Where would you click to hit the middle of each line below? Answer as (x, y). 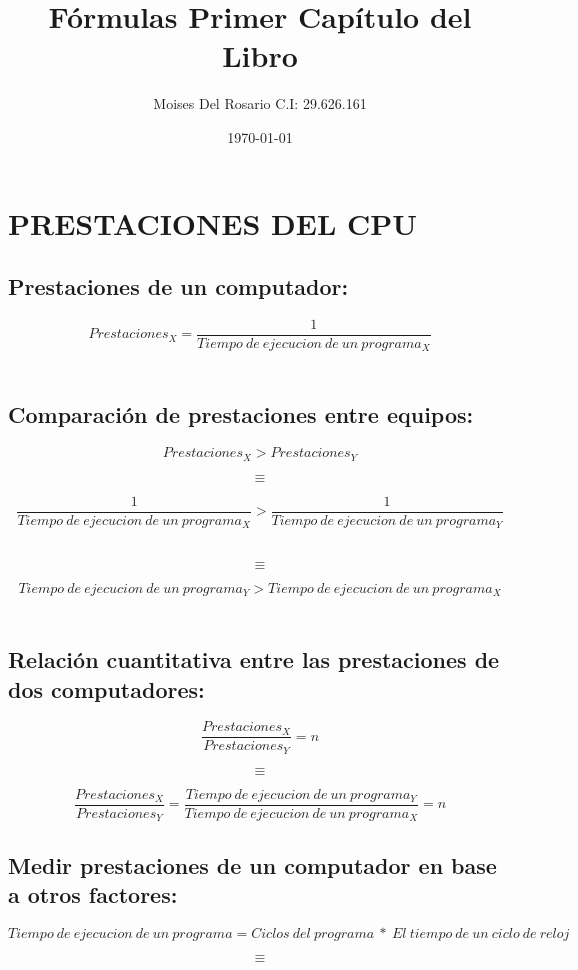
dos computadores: (106, 688)
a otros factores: (93, 894)
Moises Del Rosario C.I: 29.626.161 (260, 103)
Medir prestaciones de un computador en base (252, 864)
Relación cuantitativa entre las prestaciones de (254, 659)
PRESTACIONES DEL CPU (213, 222)
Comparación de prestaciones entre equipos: (241, 414)
